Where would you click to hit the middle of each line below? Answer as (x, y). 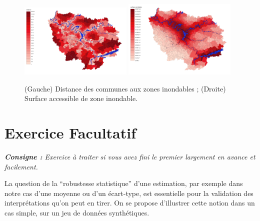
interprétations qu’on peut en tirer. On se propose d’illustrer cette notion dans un (130, 203)
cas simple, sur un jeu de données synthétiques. (77, 212)
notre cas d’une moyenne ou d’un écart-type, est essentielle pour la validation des (129, 193)
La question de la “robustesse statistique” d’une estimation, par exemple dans (124, 183)
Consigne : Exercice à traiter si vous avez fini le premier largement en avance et (130, 157)
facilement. (21, 166)
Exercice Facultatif (70, 133)
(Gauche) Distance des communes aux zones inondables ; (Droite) (125, 88)
